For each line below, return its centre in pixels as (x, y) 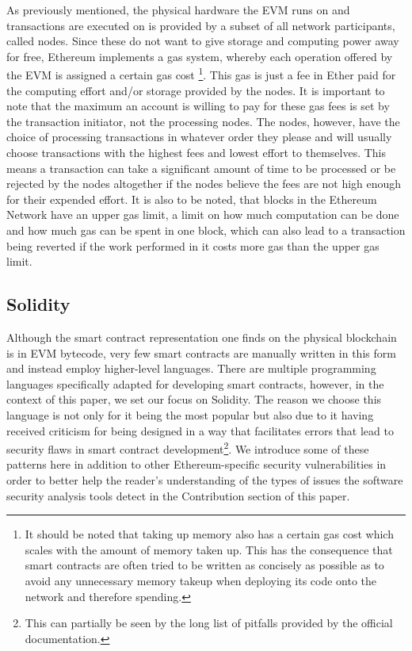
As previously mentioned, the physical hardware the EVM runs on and (178, 10)
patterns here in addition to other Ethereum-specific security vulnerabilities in (196, 464)
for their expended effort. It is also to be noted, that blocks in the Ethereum (192, 199)
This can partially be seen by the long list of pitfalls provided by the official (209, 623)
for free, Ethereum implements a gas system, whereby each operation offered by (200, 56)
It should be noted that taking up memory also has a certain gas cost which (209, 534)
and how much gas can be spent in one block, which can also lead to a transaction (206, 230)
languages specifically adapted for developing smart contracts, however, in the (195, 383)
